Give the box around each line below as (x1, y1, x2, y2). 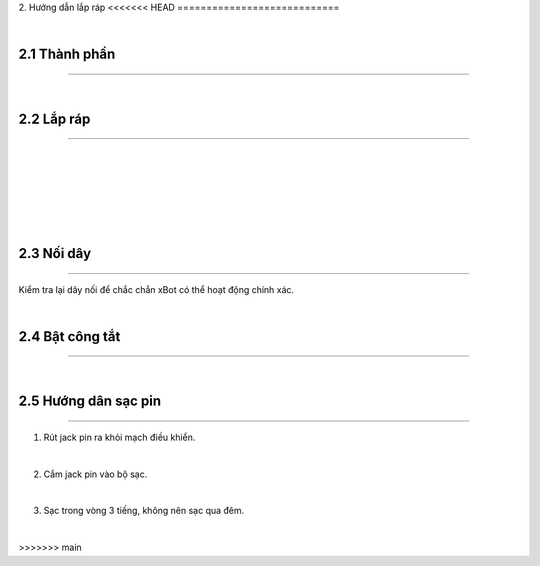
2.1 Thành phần (18, 46, 116, 63)
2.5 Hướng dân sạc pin (18, 393, 162, 410)
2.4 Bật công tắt (18, 328, 121, 345)
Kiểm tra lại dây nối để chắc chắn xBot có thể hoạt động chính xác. (18, 283, 295, 295)
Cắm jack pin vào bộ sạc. (43, 468, 148, 480)
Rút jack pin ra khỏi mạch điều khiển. (43, 431, 196, 443)
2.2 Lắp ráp (18, 110, 91, 127)
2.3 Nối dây (18, 245, 92, 262)
